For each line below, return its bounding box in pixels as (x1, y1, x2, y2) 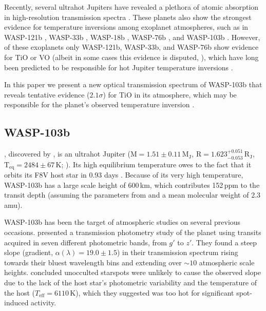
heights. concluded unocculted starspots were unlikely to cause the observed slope (4, 267, 261, 278)
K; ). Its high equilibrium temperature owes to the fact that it (55, 159, 252, 169)
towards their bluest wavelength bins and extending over (4, 257, 182, 267)
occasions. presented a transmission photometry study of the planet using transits (4, 226, 261, 237)
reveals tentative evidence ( (4, 89, 90, 100)
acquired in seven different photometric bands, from (4, 237, 167, 247)
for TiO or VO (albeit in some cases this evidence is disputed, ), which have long (4, 51, 259, 62)
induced (4, 297, 29, 308)
